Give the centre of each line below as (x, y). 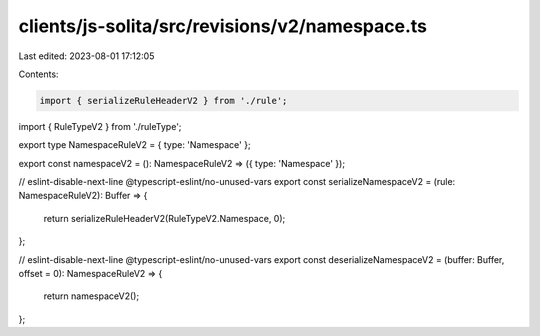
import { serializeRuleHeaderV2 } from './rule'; (163, 100)
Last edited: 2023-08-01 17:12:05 (86, 56)
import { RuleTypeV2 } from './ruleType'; (100, 126)
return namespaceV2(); (91, 296)
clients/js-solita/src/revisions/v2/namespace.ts (223, 26)
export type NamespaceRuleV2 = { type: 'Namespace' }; (134, 145)
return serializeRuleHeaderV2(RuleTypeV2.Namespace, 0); (164, 218)
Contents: (38, 74)
